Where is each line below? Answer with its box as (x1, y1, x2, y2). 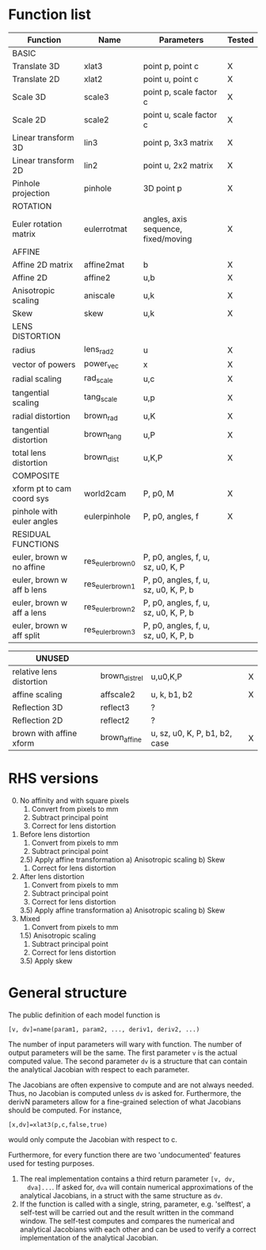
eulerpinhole (84, 511, 131, 522)
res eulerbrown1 (84, 578, 136, 591)
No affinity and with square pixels (19, 796, 129, 805)
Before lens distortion (19, 829, 90, 839)
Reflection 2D (12, 715, 63, 726)
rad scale (84, 372, 113, 385)
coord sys (12, 492, 50, 503)
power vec (84, 358, 119, 371)
